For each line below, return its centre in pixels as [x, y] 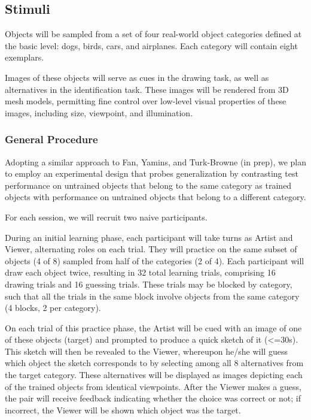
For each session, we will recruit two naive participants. [106, 217]
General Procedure [51, 139]
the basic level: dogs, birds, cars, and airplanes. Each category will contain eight [151, 45]
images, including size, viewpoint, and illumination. [99, 112]
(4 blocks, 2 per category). [53, 308]
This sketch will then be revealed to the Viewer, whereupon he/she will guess [146, 351]
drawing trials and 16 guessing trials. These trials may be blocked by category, [149, 284]
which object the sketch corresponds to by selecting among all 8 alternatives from [154, 363]
